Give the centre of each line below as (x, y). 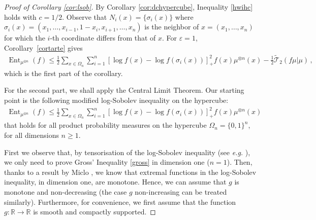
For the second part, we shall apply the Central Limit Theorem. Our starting (124, 90)
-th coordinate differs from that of (103, 38)
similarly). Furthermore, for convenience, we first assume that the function (120, 201)
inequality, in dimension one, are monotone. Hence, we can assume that (115, 182)
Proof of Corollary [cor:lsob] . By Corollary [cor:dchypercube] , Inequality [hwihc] (129, 7)
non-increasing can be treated (181, 191)
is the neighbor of (172, 27)
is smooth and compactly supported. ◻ (94, 212)
